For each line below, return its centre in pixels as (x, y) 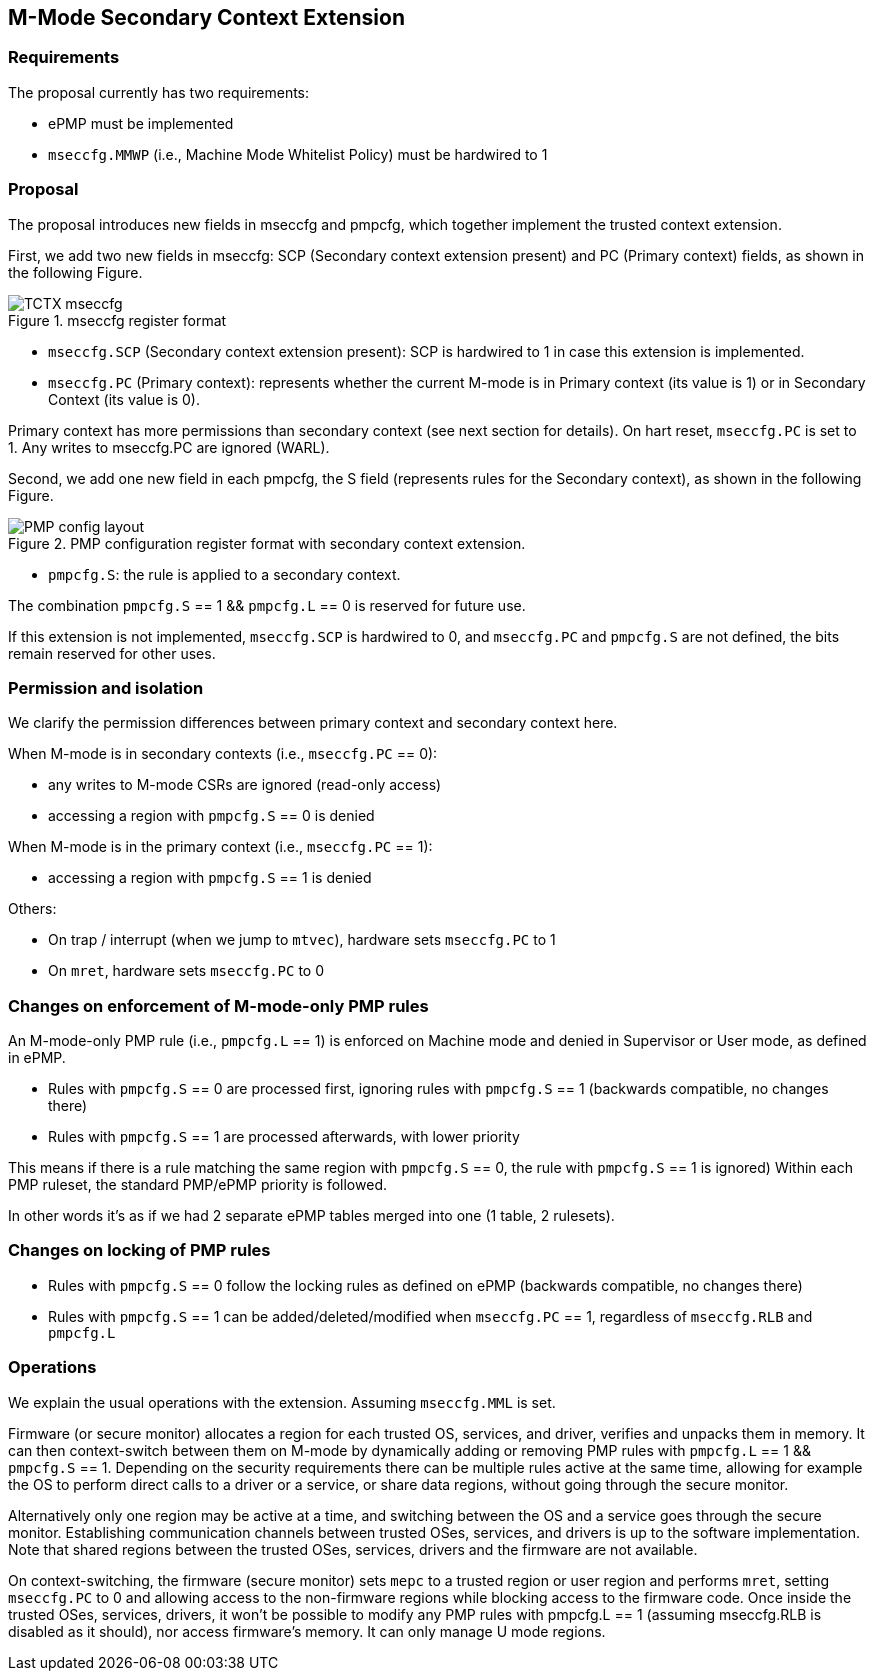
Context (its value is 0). (124, 399)
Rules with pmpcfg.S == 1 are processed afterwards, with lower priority (284, 1137)
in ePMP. (37, 1058)
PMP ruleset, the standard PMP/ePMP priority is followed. (197, 1185)
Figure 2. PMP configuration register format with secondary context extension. (267, 543)
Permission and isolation (106, 687)
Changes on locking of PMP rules (139, 1250)
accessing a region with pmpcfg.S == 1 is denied (210, 878)
